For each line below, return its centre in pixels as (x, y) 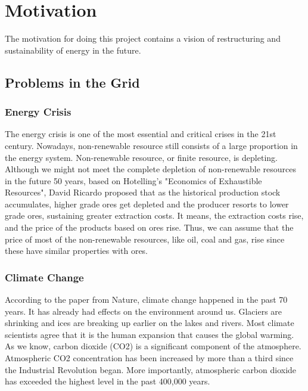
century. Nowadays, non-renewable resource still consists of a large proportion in (151, 145)
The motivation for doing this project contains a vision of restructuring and (143, 38)
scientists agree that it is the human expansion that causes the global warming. (150, 334)
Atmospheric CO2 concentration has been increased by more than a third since (149, 358)
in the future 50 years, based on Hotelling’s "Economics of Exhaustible (133, 180)
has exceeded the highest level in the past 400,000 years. (108, 381)
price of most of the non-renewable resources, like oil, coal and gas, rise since (145, 239)
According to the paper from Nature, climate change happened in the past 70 (146, 300)
